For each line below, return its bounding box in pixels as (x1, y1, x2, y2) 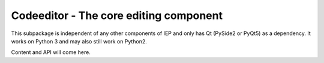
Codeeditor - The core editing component (11, 9, 223, 22)
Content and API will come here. (11, 49, 91, 56)
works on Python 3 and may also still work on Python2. (11, 37, 147, 45)
